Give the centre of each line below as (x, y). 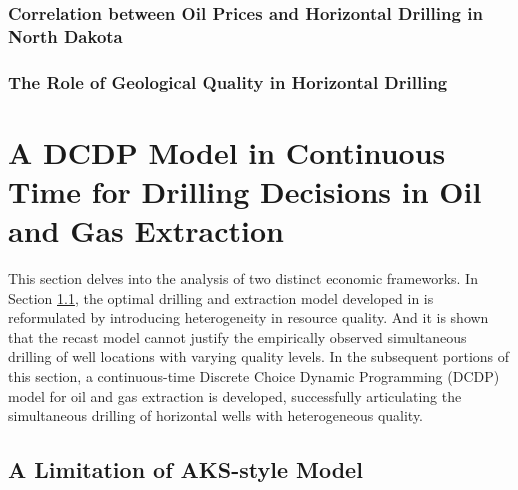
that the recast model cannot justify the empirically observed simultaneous (237, 336)
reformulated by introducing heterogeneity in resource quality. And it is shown (248, 317)
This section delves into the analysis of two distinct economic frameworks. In (243, 278)
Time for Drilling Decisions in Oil (245, 190)
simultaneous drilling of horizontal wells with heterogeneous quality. (216, 415)
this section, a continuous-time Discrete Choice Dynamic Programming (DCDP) (254, 376)
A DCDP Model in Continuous (227, 151)
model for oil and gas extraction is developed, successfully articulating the (235, 395)
